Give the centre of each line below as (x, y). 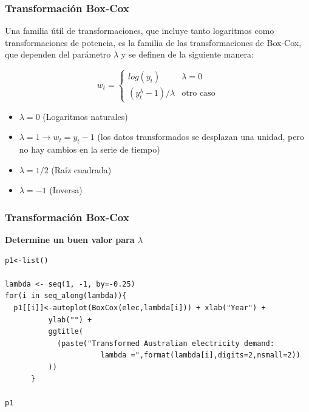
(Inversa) (66, 190)
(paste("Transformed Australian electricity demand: (165, 343)
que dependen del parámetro (58, 54)
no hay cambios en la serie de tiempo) (90, 149)
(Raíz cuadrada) (81, 169)
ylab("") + (70, 320)
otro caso (199, 94)
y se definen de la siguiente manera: (187, 54)
